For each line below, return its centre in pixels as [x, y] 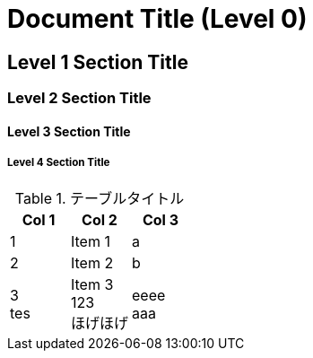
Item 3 [92, 284]
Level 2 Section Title [79, 98]
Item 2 [92, 262]
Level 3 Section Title [69, 131]
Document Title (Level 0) [157, 19]
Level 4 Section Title [59, 163]
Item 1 [91, 241]
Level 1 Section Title [98, 62]
